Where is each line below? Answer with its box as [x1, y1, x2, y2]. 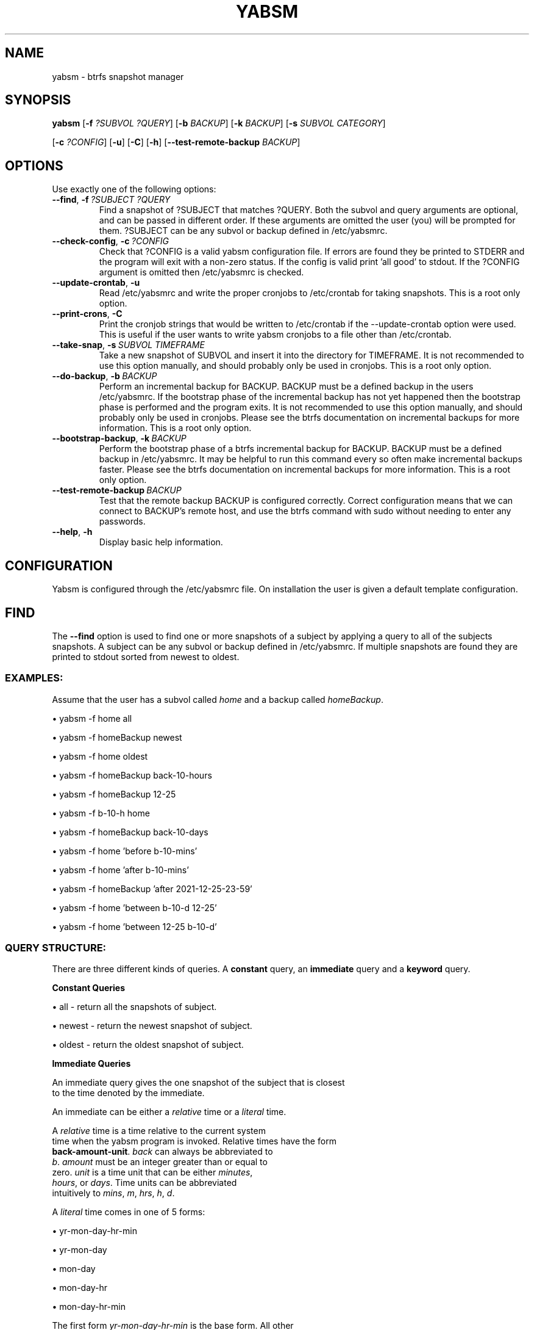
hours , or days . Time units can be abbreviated [52, 1177, 237, 1188]
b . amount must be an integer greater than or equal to [52, 1157, 268, 1168]
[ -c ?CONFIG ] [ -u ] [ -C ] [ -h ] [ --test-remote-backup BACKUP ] [52, 137, 301, 148]
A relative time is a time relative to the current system [52, 1125, 266, 1136]
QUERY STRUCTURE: [5, 942, 107, 954]
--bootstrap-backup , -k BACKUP [52, 433, 187, 444]
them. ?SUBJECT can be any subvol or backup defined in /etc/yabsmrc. [99, 225, 388, 236]
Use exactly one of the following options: [52, 184, 216, 195]
